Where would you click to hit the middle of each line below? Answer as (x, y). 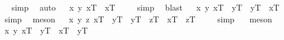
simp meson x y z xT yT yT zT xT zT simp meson (138, 19)
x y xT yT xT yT (46, 30)
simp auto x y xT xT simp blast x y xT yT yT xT (146, 7)
